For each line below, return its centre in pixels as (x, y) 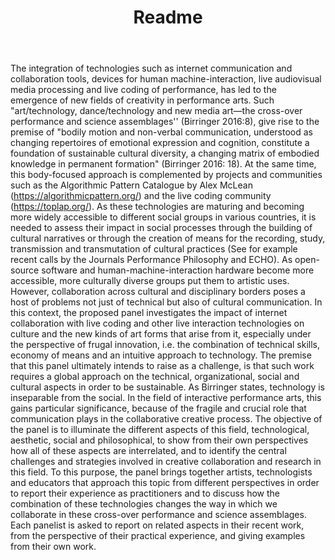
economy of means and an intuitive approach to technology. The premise (161, 355)
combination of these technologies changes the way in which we (144, 504)
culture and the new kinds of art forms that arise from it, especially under (161, 334)
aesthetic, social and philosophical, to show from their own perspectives (159, 440)
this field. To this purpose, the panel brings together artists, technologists (161, 472)
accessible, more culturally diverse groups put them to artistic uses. (150, 281)
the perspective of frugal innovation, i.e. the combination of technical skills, (165, 345)
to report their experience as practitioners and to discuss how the (145, 493)
